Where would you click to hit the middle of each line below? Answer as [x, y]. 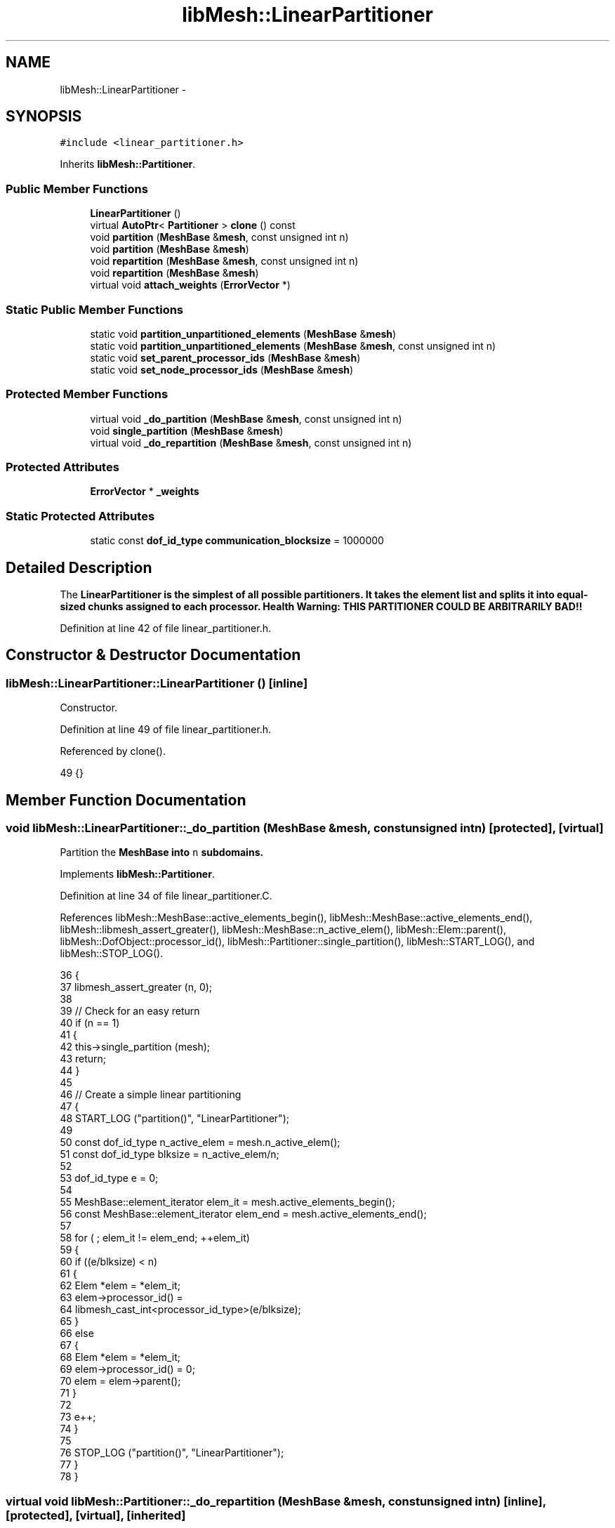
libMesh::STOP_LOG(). [112, 954]
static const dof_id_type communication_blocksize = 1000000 [237, 541]
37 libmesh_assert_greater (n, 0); [136, 987]
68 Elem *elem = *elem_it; [120, 1357]
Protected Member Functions [87, 394]
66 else [77, 1333]
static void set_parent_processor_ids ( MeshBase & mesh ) [225, 357]
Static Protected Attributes [80, 516]
